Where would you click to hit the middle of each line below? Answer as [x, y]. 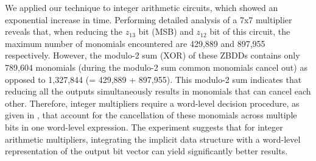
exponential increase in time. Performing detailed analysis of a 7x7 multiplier [149, 19]
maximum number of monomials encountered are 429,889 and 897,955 [135, 43]
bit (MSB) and [166, 31]
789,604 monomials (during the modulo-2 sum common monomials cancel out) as [156, 67]
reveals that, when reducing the [64, 31]
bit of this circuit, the [250, 31]
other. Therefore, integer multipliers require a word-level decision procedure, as [152, 103]
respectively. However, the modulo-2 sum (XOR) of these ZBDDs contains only [153, 55]
